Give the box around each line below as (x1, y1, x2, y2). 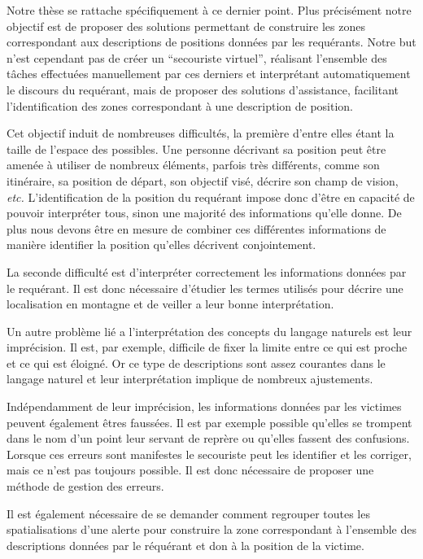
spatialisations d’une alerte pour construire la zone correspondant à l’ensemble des (7, 521, 416, 538)
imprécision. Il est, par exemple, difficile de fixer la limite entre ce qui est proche (7, 338, 408, 356)
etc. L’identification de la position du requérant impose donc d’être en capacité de (7, 188, 415, 205)
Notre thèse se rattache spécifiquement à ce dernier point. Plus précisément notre (7, 2, 412, 18)
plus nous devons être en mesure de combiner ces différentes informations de (7, 220, 386, 237)
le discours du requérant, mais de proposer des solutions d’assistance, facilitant (7, 81, 399, 98)
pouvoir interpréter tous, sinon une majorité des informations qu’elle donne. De (7, 204, 402, 221)
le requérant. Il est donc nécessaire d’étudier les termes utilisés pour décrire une (7, 279, 403, 296)
